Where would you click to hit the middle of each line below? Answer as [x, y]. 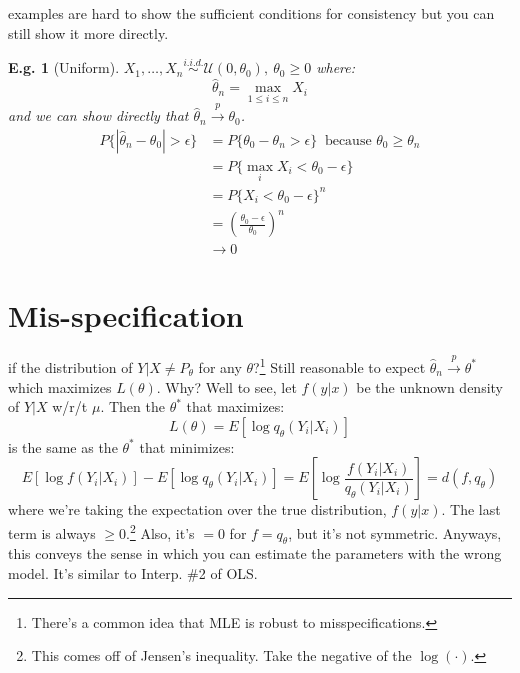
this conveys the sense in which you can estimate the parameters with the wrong [255, 553]
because [348, 140]
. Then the [132, 406]
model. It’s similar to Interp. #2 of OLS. [133, 573]
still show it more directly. [88, 32]
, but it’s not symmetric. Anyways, [395, 532]
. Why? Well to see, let [226, 386]
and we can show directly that [98, 115]
